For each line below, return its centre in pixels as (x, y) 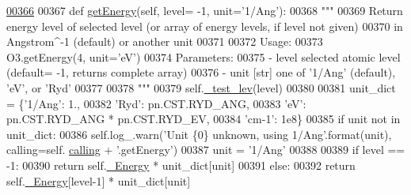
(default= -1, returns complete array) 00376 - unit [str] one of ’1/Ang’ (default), (201, 72)
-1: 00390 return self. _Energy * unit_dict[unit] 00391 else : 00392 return (181, 165)
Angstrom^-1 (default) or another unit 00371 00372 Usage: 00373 (165, 41)
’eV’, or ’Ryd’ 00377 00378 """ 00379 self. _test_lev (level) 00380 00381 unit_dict (201, 87)
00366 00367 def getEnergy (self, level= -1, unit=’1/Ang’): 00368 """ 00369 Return (205, 10)
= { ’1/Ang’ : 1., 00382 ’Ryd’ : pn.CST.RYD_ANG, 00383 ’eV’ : (156, 103)
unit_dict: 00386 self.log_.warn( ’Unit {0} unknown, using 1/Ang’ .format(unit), (199, 134)
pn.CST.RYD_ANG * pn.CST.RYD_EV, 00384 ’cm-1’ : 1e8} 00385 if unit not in (204, 119)
